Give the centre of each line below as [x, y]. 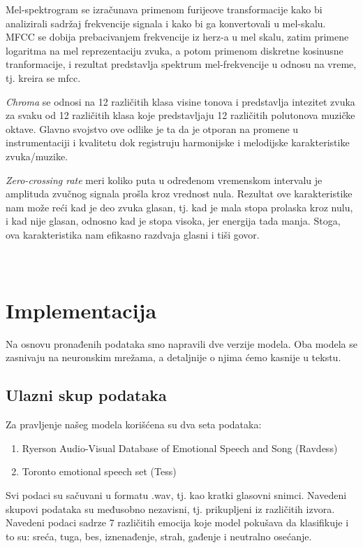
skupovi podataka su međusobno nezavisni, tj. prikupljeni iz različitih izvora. [170, 508]
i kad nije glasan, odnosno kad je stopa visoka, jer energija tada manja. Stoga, [173, 221]
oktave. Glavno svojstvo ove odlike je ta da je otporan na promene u [152, 128]
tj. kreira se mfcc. [43, 77]
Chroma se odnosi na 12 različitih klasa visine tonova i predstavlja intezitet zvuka [180, 101]
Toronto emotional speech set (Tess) [99, 471]
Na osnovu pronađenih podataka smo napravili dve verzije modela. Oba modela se [181, 343]
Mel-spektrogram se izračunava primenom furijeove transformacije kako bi [164, 9]
